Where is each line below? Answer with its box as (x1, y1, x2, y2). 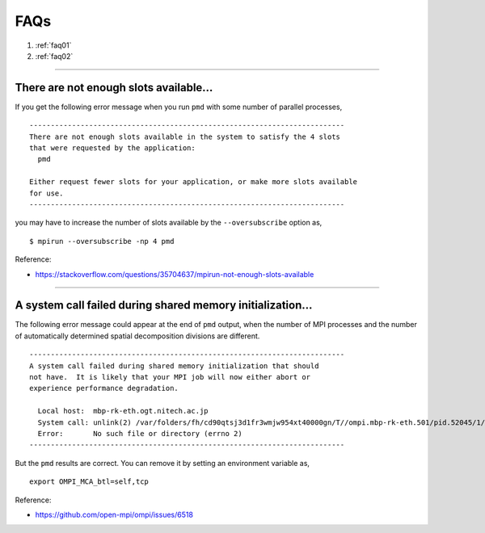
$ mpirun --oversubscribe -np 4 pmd (29, 237, 175, 246)
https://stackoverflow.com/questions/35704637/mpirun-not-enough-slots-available (35, 269, 314, 279)
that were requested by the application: (29, 144, 196, 153)
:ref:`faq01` (35, 40, 72, 50)
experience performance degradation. (29, 384, 179, 393)
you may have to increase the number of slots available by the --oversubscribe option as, (15, 218, 323, 228)
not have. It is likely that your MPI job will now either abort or (29, 372, 311, 381)
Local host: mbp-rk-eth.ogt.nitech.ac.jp (37, 406, 209, 416)
